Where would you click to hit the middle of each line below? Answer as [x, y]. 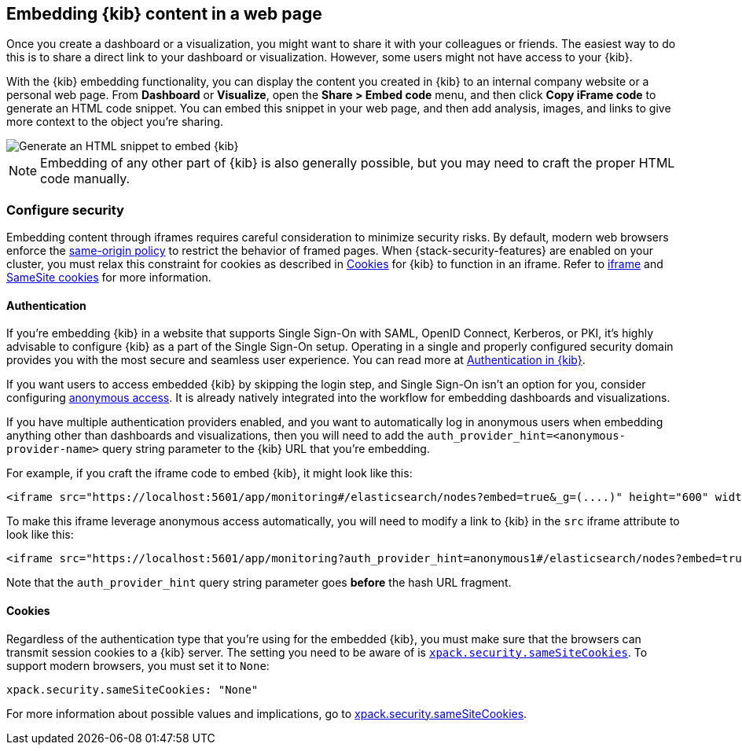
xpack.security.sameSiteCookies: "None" [132, 689]
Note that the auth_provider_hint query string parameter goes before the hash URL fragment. [259, 583]
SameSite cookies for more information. [109, 278]
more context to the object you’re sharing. [115, 122]
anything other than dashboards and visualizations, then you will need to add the [215, 436]
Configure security [65, 210]
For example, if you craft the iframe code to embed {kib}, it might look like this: [209, 473]
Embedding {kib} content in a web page [164, 14]
